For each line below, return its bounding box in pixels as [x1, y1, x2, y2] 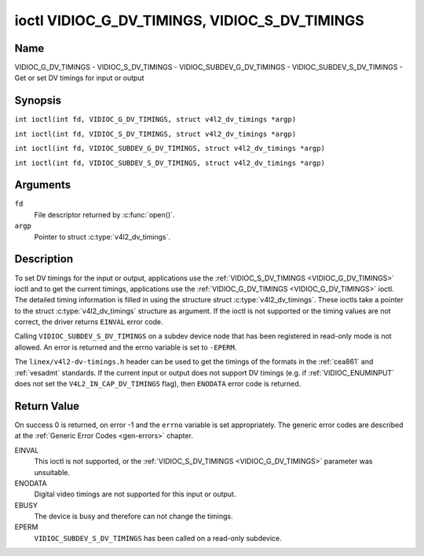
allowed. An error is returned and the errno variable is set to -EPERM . [14, 342, 237, 352]
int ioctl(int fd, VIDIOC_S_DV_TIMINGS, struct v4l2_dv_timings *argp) [14, 130, 297, 138]
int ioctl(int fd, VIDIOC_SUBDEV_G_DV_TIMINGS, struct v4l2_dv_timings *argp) [14, 144, 326, 153]
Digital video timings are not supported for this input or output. [34, 489, 236, 499]
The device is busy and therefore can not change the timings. [34, 511, 233, 521]
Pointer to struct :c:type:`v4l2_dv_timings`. [34, 232, 171, 241]
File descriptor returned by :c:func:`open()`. [34, 210, 175, 219]
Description [14, 252, 74, 266]
